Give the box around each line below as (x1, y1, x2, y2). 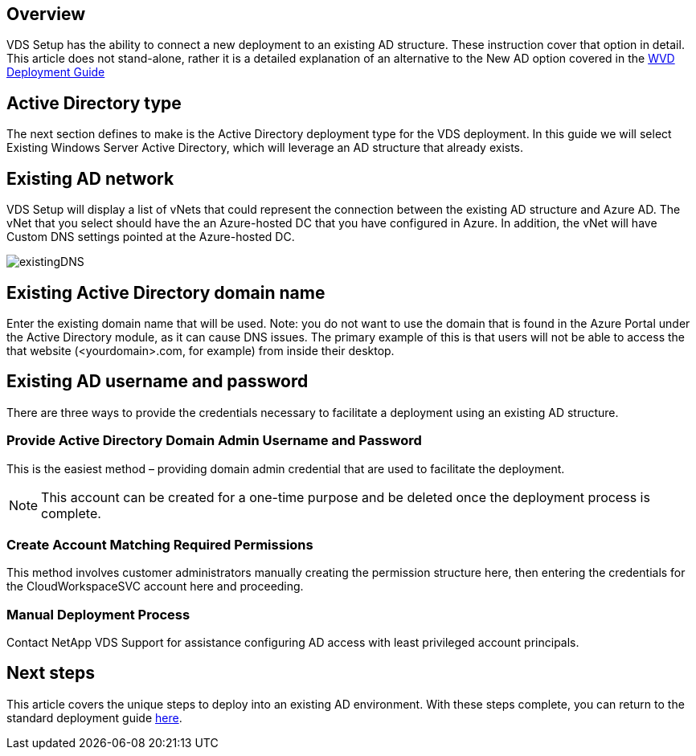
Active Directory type (6, 92, 182, 113)
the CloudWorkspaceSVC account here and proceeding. (6, 579, 304, 594)
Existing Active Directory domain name (6, 282, 325, 303)
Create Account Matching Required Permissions (6, 536, 313, 553)
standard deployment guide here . (6, 710, 182, 725)
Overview (6, 4, 86, 24)
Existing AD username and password (6, 371, 309, 392)
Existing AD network (6, 168, 174, 189)
